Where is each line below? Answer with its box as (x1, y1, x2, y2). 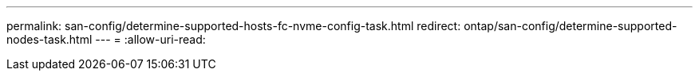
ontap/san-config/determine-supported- (464, 19, 677, 33)
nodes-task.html (6, 33, 93, 46)
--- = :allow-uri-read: (95, 33, 206, 46)
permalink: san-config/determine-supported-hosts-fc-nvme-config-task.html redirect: (6, 19, 461, 33)
